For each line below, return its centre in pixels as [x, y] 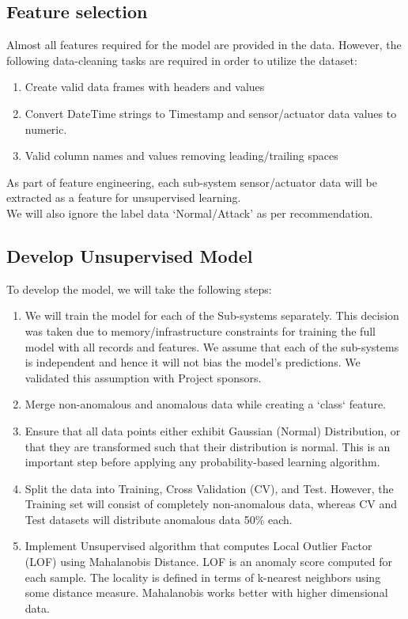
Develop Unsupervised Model [130, 255]
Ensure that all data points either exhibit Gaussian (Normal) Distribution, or [213, 430]
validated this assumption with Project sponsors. [143, 377]
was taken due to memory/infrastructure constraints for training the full [200, 330]
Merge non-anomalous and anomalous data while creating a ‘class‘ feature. [205, 404]
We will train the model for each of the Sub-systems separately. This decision [212, 315]
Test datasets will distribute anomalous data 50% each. [159, 519]
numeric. [46, 129]
